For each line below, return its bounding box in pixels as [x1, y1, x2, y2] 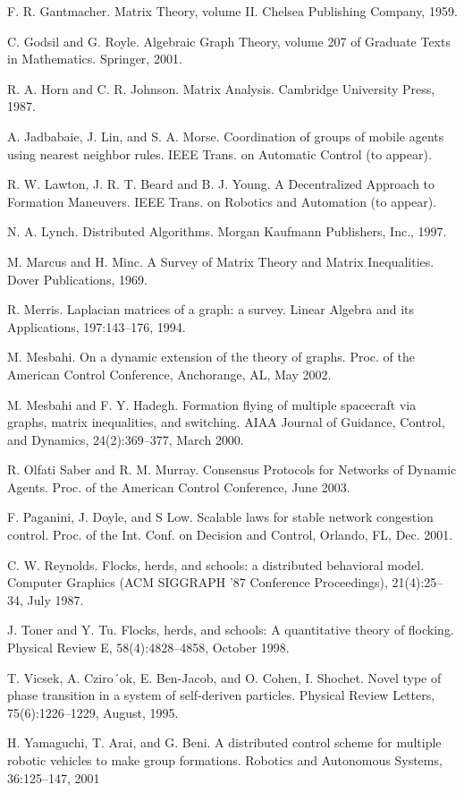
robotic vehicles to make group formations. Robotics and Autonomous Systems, [7, 751, 443, 769]
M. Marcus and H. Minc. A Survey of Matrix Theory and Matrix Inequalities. [7, 252, 434, 270]
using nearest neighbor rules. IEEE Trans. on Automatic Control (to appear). [7, 144, 432, 163]
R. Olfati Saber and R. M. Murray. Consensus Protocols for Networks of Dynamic [7, 460, 457, 479]
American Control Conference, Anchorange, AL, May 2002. [7, 364, 332, 383]
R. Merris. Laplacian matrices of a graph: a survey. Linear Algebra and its [7, 300, 415, 319]
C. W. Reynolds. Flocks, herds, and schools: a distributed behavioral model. [7, 555, 425, 574]
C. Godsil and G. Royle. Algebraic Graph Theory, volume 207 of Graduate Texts [7, 31, 451, 50]
